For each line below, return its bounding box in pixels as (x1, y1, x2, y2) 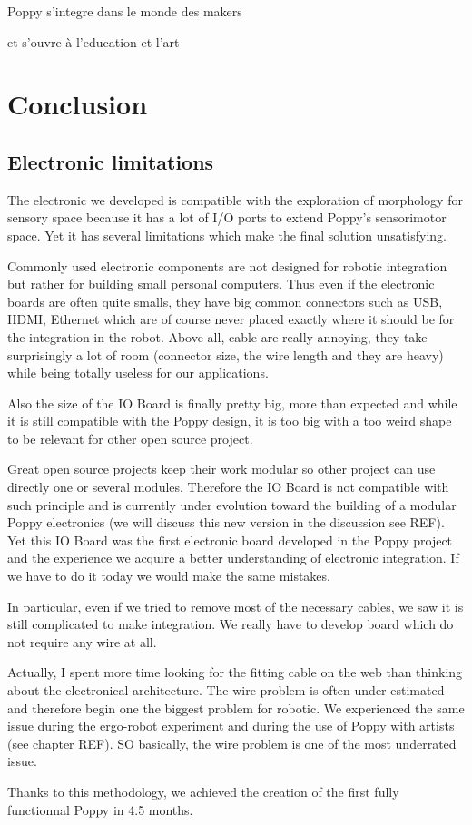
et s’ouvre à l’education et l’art (7, 32, 180, 51)
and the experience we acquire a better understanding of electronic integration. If (7, 548, 459, 567)
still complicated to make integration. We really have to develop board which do (7, 614, 454, 633)
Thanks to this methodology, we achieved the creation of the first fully (7, 781, 399, 800)
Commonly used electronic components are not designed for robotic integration (7, 256, 447, 275)
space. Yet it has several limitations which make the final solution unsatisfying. (7, 225, 447, 244)
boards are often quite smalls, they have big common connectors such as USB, (7, 291, 443, 310)
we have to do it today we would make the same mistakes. (7, 566, 330, 585)
